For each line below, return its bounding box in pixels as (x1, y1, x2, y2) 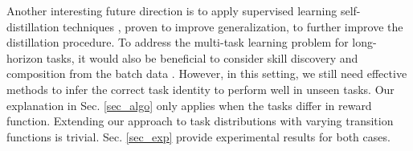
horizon (6, 49, 43, 66)
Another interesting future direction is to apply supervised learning (6, 2, 337, 18)
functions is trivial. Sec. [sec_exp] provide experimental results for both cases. (6, 128, 391, 145)
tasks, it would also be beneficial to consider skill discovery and (46, 49, 358, 66)
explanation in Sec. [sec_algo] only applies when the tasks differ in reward (6, 96, 372, 113)
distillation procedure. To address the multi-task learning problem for (6, 34, 349, 51)
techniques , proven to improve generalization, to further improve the (63, 18, 403, 35)
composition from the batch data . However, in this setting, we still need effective (6, 65, 407, 82)
